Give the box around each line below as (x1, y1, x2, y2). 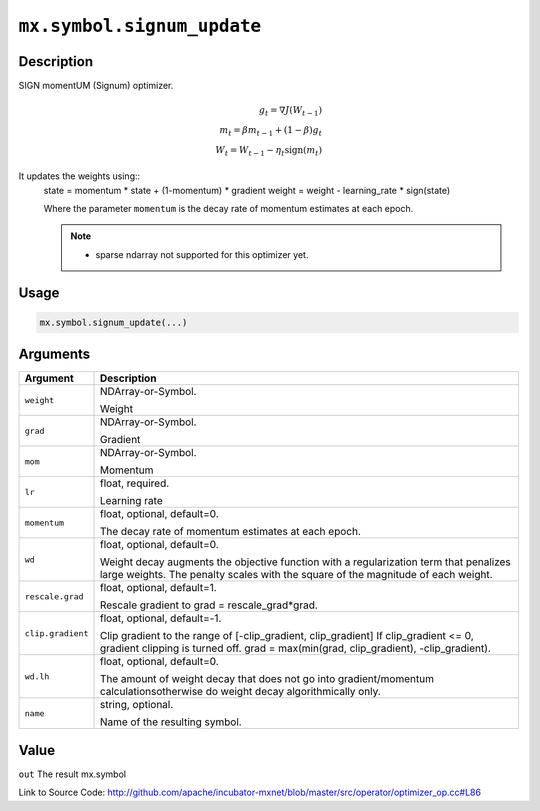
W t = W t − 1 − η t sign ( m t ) (215, 144, 323, 158)
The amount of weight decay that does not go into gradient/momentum (99, 672, 435, 686)
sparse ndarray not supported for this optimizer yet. (95, 248, 309, 260)
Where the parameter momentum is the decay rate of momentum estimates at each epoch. (43, 203, 414, 215)
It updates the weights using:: (18, 170, 141, 182)
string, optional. (99, 698, 174, 712)
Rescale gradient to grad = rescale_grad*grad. (99, 598, 319, 612)
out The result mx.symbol (18, 768, 127, 780)
